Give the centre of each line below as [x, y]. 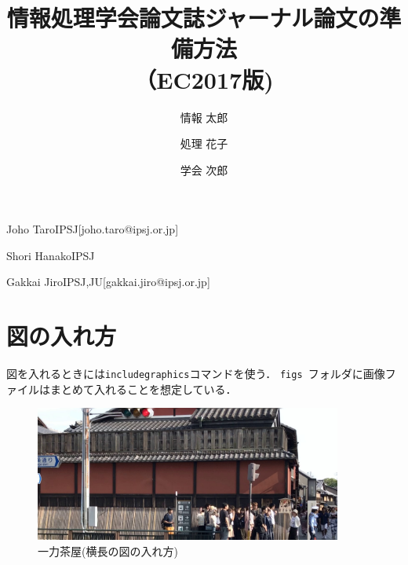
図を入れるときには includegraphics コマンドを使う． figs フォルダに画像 [196, 374]
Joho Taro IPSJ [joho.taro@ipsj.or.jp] [93, 229]
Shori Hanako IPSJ [51, 255]
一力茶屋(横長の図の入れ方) [108, 550]
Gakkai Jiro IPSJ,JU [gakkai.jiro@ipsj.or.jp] [108, 282]
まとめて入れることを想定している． [143, 389]
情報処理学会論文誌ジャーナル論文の [193, 18]
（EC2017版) [204, 79]
